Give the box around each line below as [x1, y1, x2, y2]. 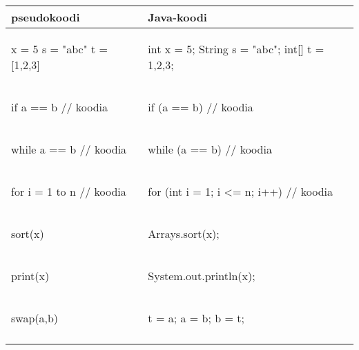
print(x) [11, 268, 50, 284]
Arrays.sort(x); [148, 225, 220, 241]
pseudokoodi [11, 9, 80, 25]
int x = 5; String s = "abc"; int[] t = [148, 41, 324, 57]
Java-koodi [148, 9, 207, 25]
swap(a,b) [11, 310, 59, 326]
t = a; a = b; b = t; [148, 310, 244, 326]
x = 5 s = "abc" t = [11, 41, 108, 57]
